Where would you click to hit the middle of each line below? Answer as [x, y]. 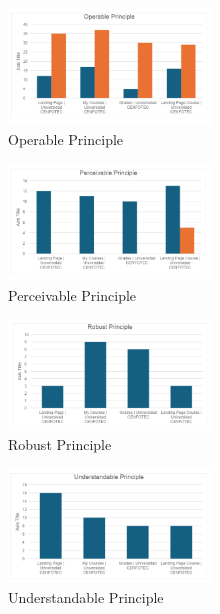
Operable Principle [66, 139]
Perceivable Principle [72, 294]
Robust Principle [60, 444]
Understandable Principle [86, 596]
